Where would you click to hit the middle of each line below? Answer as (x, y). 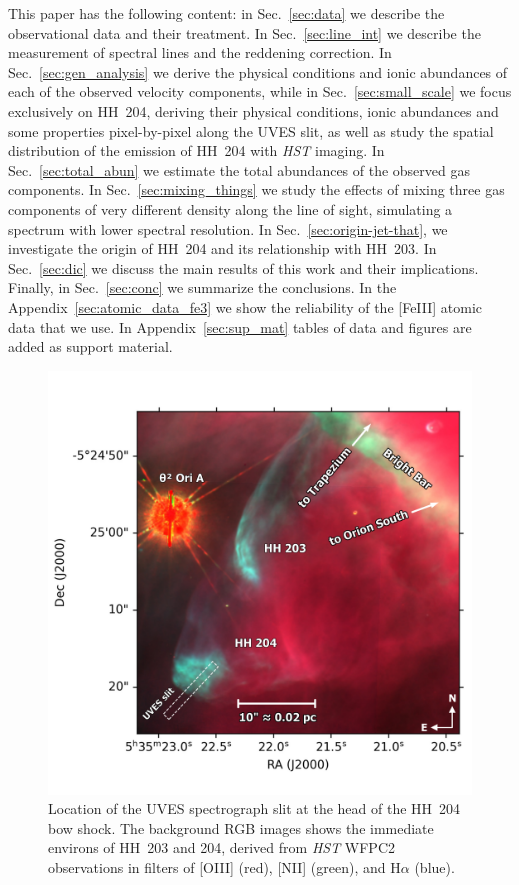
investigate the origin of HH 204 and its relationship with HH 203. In (222, 248)
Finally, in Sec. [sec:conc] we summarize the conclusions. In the (202, 287)
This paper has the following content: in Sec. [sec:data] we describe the (226, 13)
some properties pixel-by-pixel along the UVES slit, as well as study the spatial (251, 130)
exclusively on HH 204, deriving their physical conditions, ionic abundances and (253, 110)
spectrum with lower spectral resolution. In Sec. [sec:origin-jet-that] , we (228, 228)
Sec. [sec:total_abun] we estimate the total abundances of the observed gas (239, 169)
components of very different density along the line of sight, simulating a (230, 208)
